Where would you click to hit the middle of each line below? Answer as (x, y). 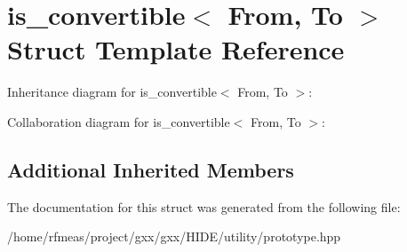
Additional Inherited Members (151, 169)
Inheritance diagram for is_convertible (112, 92)
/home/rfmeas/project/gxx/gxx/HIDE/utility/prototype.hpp (174, 236)
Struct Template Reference (176, 49)
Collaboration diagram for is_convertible (119, 121)
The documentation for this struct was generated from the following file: (204, 206)
